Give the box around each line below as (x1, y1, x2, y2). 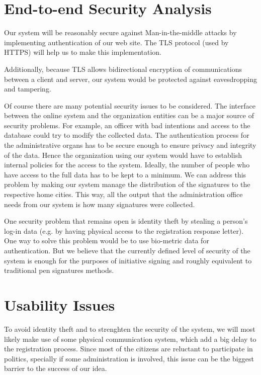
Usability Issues (4, 294, 115, 315)
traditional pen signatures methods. (4, 265, 114, 275)
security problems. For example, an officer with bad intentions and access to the (4, 120, 250, 130)
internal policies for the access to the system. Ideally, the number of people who (4, 159, 250, 170)
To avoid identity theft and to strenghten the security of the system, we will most (4, 323, 255, 334)
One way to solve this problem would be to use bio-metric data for (4, 235, 209, 246)
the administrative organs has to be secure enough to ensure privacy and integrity (4, 140, 256, 150)
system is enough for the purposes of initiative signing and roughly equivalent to (4, 255, 252, 265)
